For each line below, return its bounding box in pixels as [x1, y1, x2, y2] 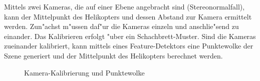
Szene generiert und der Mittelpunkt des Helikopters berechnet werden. [4, 50, 223, 60]
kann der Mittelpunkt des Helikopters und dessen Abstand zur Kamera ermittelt [4, 11, 252, 21]
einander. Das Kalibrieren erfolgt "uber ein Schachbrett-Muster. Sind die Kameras [4, 30, 256, 41]
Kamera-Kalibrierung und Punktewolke [24, 67, 145, 77]
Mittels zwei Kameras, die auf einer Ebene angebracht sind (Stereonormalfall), [4, 1, 245, 11]
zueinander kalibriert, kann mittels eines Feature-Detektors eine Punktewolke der [4, 40, 253, 51]
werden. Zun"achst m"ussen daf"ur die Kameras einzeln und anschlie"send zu [4, 21, 239, 31]
